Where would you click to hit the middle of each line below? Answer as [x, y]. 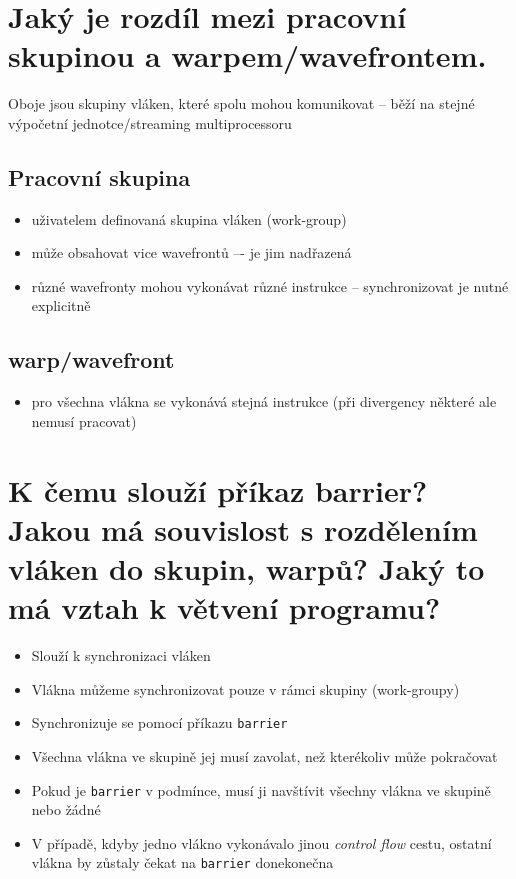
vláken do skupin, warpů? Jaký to [246, 568]
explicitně [61, 305]
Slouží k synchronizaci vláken [121, 655]
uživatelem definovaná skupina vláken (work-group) [189, 218]
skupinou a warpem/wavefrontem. [247, 55]
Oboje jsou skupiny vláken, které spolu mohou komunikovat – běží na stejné [241, 103]
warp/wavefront [91, 359]
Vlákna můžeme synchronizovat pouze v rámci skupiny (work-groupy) [245, 688]
